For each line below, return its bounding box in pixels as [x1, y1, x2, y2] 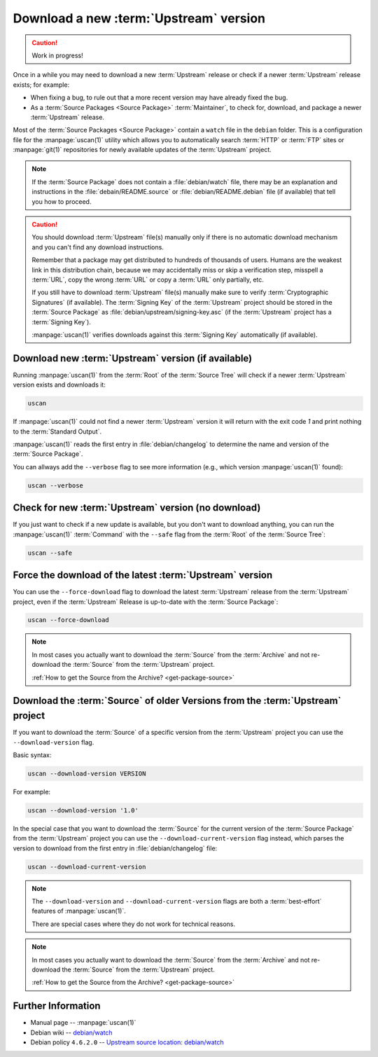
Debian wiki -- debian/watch [30, 1028, 113, 1037]
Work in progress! [31, 51, 83, 60]
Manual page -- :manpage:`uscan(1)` [30, 1018, 136, 1027]
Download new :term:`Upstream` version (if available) [13, 352, 253, 364]
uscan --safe [27, 548, 73, 557]
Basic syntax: [13, 750, 52, 759]
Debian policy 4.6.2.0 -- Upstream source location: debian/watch [30, 1038, 224, 1046]
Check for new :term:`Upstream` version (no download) [13, 502, 261, 514]
